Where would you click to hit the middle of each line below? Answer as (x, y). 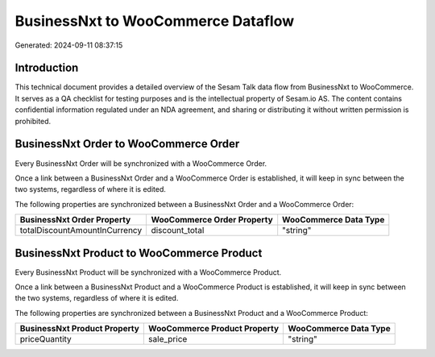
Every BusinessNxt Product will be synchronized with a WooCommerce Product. (148, 272)
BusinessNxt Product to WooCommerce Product (139, 253)
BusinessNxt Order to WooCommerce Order (127, 144)
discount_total (178, 230)
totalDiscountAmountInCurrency (81, 230)
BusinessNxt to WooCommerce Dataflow (154, 21)
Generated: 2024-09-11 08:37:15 (69, 45)
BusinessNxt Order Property (75, 220)
